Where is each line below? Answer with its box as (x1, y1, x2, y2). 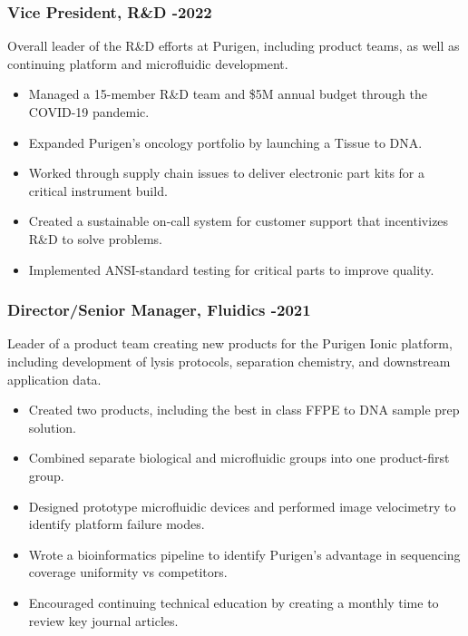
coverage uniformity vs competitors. (28, 563, 228, 582)
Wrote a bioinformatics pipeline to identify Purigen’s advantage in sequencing (28, 544, 461, 563)
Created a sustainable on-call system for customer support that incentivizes (28, 211, 449, 230)
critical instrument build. (28, 181, 168, 200)
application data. (7, 369, 102, 388)
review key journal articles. (28, 611, 179, 630)
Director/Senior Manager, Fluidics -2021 (7, 298, 311, 321)
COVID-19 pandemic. (28, 103, 150, 121)
